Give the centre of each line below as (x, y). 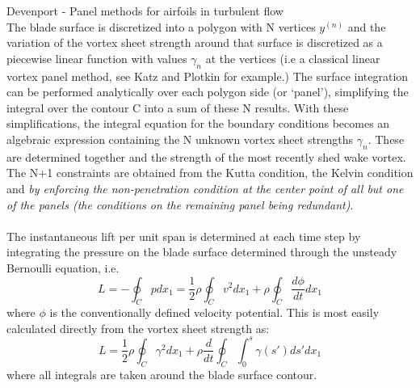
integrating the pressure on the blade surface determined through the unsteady (202, 252)
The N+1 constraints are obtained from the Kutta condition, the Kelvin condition (210, 173)
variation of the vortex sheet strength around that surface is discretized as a (195, 42)
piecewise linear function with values (97, 58)
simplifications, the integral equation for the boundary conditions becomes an (198, 123)
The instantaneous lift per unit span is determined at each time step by (184, 236)
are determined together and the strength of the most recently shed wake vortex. (206, 156)
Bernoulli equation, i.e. (63, 267)
